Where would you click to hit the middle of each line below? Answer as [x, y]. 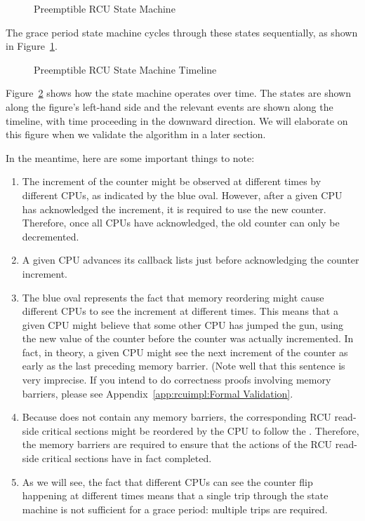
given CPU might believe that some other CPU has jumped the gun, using [183, 324]
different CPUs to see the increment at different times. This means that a [180, 311]
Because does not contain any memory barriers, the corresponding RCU [177, 417]
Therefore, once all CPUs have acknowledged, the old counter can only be [181, 223]
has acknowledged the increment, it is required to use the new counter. [174, 209]
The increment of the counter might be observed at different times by [172, 181]
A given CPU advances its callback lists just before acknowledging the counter [191, 260]
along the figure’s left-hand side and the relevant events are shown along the [170, 106]
